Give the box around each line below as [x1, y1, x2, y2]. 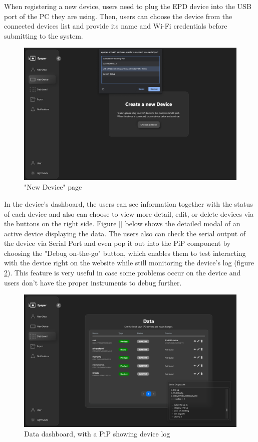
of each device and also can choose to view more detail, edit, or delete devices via [4, 208, 254, 219]
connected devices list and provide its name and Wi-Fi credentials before [4, 21, 227, 31]
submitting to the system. [4, 30, 83, 41]
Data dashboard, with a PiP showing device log [24, 428, 170, 439]
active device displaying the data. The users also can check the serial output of [4, 228, 246, 238]
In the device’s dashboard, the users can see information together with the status [4, 198, 253, 209]
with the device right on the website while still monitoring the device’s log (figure [4, 257, 254, 268]
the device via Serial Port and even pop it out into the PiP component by [4, 238, 231, 248]
